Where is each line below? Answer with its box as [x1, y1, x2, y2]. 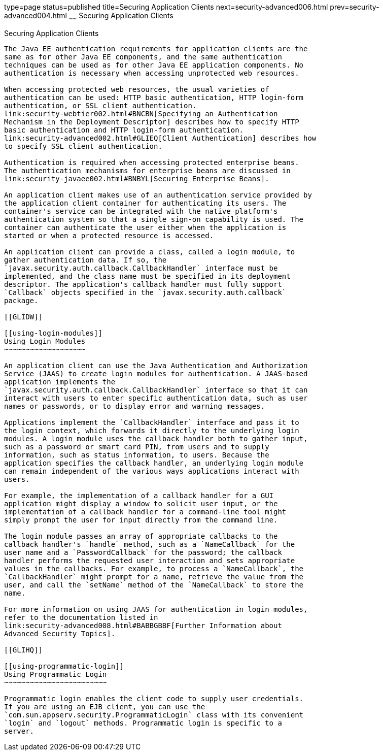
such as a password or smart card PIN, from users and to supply [4, 442, 269, 451]
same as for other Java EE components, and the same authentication [4, 52, 282, 61]
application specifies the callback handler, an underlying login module [4, 458, 304, 467]
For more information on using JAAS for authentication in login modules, [4, 605, 308, 613]
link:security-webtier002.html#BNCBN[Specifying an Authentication [4, 109, 278, 118]
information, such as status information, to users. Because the [4, 450, 269, 459]
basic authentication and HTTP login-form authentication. [4, 125, 244, 134]
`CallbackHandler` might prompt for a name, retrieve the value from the [4, 572, 304, 581]
